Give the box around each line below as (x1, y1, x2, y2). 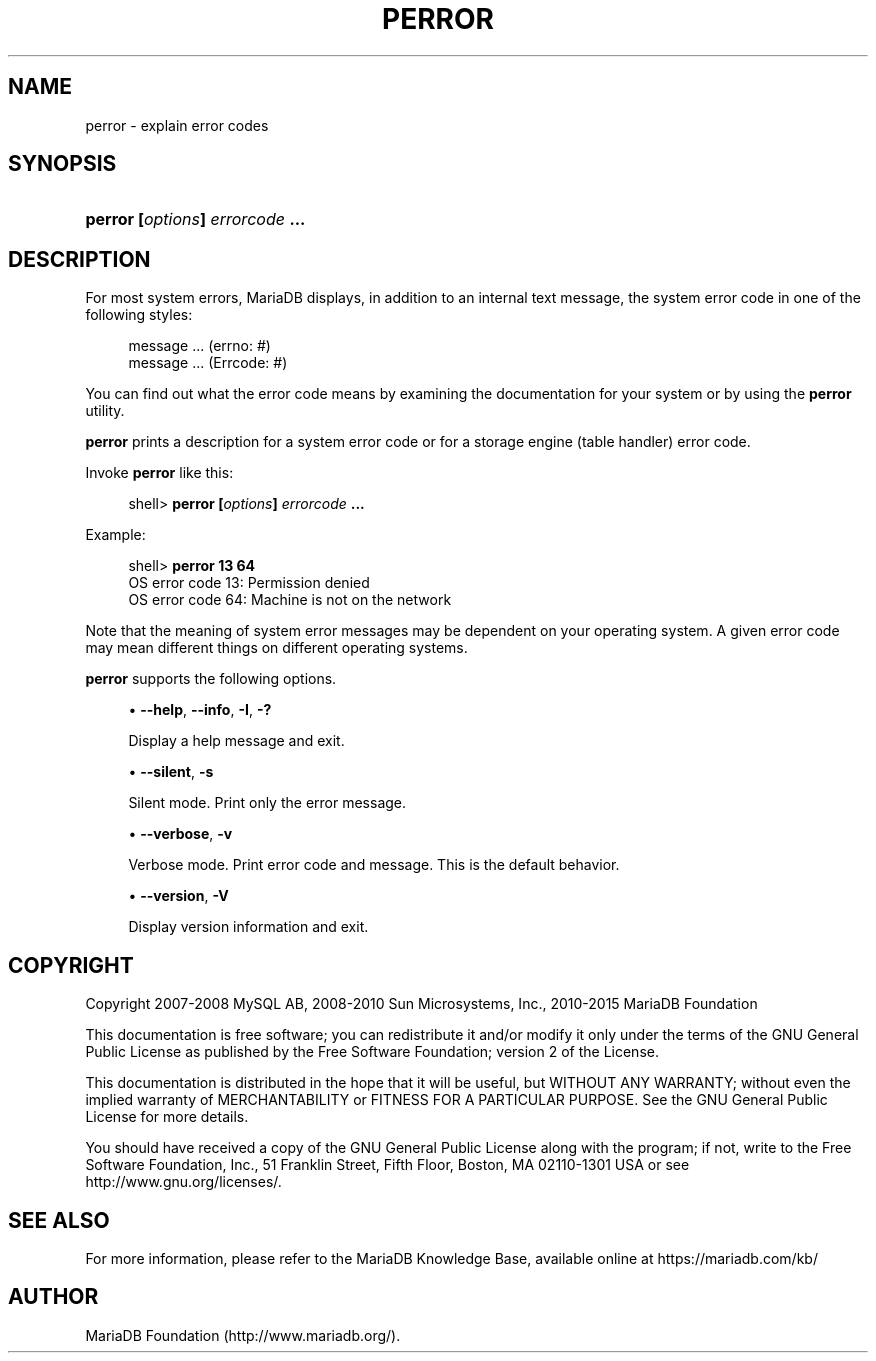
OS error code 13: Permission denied (128, 574, 370, 592)
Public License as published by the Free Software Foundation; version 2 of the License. (85, 1043, 659, 1061)
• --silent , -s (128, 763, 214, 781)
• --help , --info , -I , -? (128, 701, 272, 719)
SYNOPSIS (8, 151, 117, 177)
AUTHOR (8, 1284, 99, 1310)
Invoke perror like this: (85, 464, 234, 482)
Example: (85, 526, 146, 544)
